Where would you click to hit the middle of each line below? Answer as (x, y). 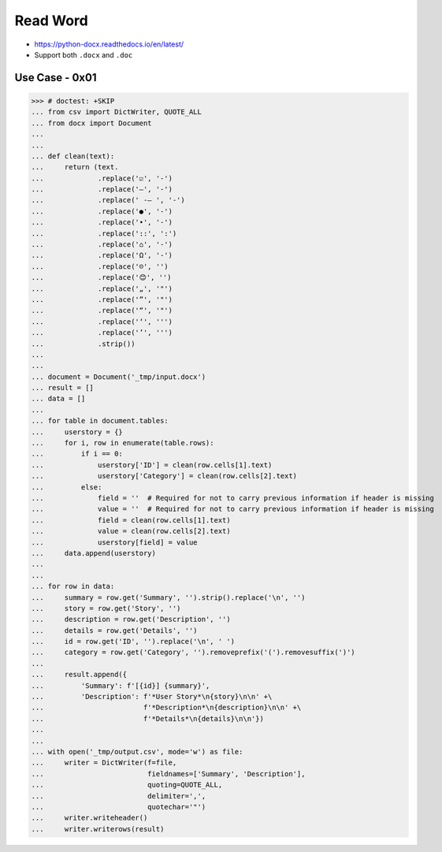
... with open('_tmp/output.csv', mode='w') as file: (137, 752)
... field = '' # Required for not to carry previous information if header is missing (233, 498)
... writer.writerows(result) (98, 829)
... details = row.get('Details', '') (114, 630)
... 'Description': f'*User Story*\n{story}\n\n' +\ (152, 697)
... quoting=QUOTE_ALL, (127, 785)
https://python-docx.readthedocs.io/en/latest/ (109, 44)
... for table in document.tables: (100, 421)
